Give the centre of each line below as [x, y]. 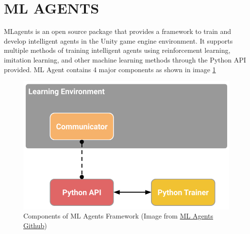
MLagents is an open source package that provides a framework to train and [118, 31]
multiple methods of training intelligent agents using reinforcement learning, [117, 50]
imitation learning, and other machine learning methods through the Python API [125, 59]
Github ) [35, 225]
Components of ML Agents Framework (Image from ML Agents [118, 216]
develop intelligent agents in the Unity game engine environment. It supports [118, 40]
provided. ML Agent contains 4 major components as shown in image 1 [110, 69]
